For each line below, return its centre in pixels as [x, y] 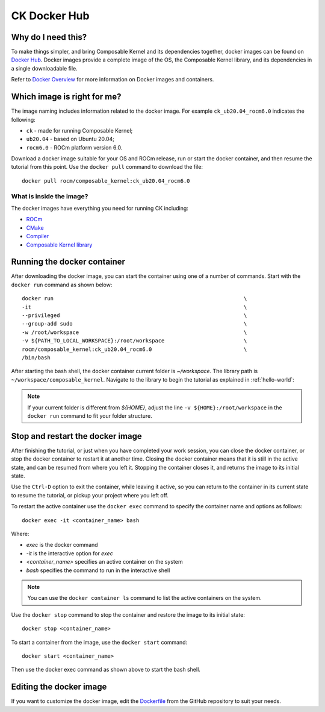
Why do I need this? [49, 37]
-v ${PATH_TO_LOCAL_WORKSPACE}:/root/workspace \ [135, 341]
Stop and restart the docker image [77, 436]
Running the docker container [68, 262]
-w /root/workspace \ [135, 332]
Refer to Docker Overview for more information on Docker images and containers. [113, 80]
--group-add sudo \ [135, 324]
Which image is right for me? [66, 97]
